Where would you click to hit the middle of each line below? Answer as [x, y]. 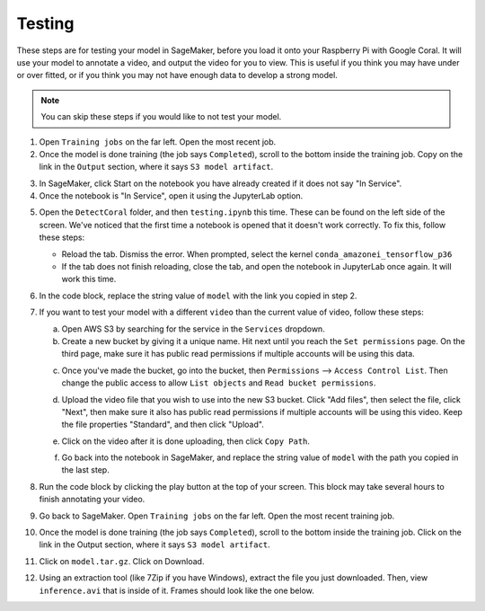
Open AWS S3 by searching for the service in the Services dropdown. [193, 329]
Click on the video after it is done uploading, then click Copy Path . [185, 441]
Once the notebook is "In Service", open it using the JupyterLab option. [171, 196]
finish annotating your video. [92, 500]
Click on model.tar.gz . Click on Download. [122, 561]
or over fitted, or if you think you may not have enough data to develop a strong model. [177, 75]
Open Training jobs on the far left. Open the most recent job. [158, 142]
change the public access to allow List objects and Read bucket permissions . [219, 383]
